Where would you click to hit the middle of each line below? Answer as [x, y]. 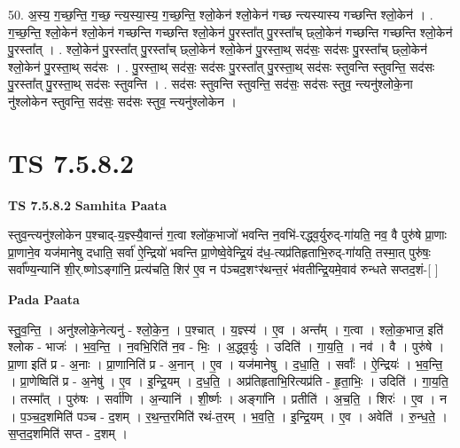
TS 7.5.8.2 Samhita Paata [88, 204]
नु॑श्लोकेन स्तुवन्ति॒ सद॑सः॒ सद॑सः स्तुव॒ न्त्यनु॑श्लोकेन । [123, 101]
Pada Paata [44, 299]
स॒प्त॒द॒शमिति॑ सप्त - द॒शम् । [68, 433]
